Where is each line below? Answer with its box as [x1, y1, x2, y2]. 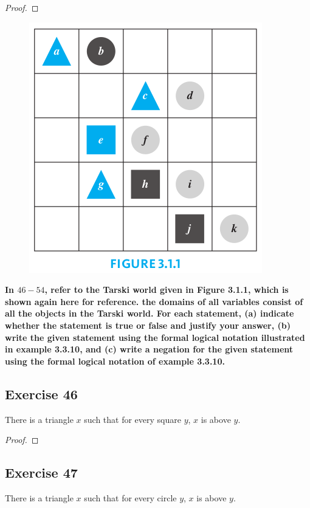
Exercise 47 [5, 463, 78, 482]
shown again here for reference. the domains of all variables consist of [5, 295, 303, 307]
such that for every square [84, 413, 181, 425]
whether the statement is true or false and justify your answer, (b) [5, 318, 291, 331]
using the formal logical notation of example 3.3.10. [5, 354, 225, 367]
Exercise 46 [5, 384, 78, 403]
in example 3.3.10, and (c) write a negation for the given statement [5, 343, 294, 355]
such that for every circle [84, 491, 177, 504]
